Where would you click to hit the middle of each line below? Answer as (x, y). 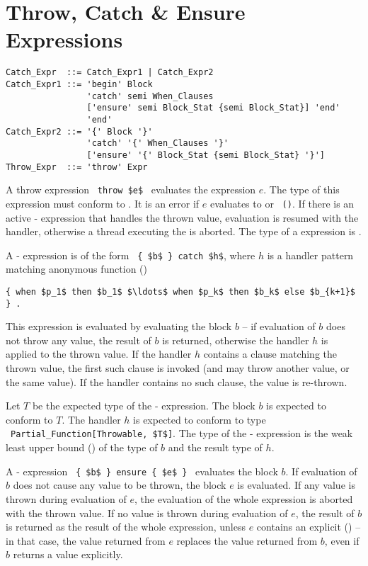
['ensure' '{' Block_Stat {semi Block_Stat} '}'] (206, 155)
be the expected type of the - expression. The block (144, 406)
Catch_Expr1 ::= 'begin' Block (79, 84)
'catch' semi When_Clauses (150, 96)
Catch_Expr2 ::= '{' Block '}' (79, 131)
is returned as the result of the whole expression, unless (126, 527)
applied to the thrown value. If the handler (99, 354)
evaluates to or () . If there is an (282, 203)
